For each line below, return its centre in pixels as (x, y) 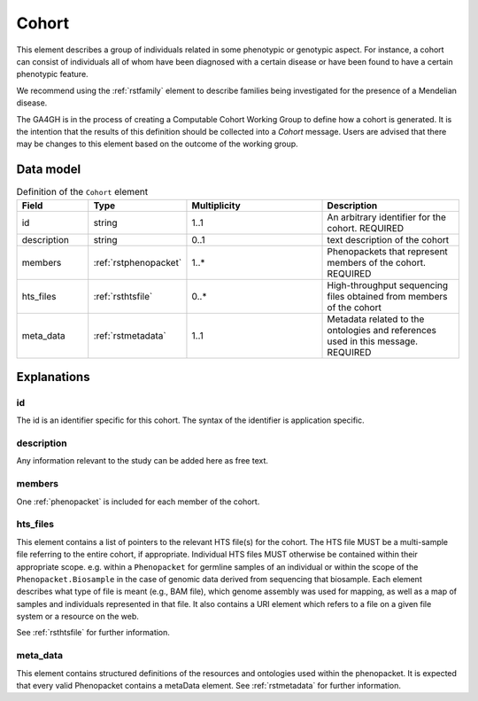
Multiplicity (216, 206)
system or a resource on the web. (77, 617)
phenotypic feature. (52, 74)
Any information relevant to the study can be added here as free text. (143, 461)
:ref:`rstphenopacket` (138, 262)
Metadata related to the (376, 319)
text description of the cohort (388, 239)
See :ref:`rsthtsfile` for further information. (93, 633)
